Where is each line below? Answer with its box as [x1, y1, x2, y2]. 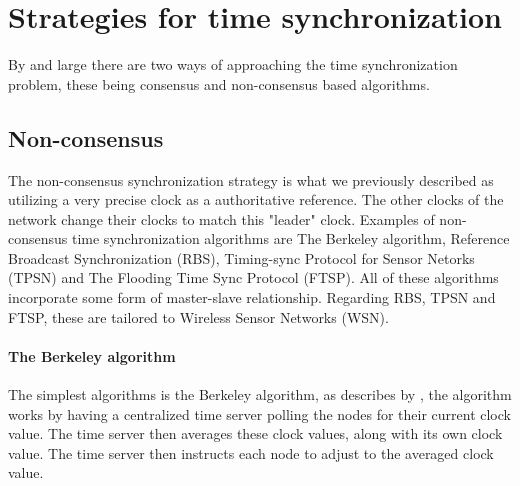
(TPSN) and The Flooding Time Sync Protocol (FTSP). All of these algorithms [8, 267, 499, 288]
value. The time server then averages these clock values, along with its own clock [8, 423, 503, 444]
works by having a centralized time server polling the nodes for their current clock [8, 403, 511, 424]
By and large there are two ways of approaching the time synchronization [8, 54, 458, 75]
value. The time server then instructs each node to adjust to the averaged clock [8, 442, 494, 463]
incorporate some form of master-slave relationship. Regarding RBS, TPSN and [8, 287, 496, 308]
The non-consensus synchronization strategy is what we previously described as [8, 169, 494, 190]
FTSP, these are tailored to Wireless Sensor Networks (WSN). [8, 306, 389, 327]
